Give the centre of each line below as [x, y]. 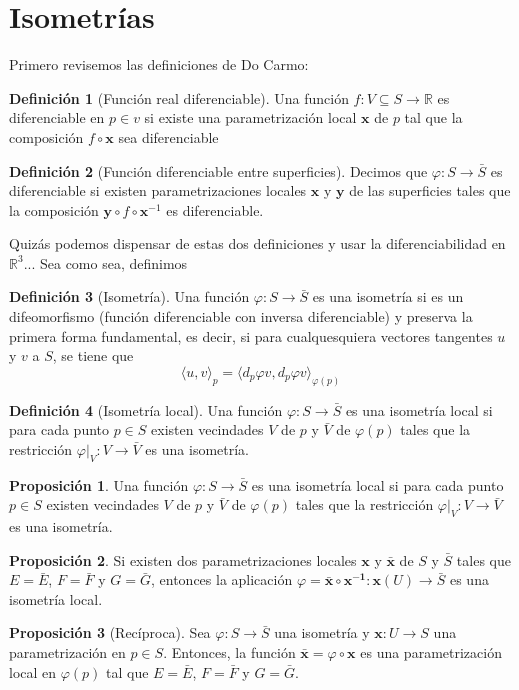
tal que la [433, 117]
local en [33, 671]
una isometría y [322, 632]
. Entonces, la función [229, 652]
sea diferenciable [168, 136]
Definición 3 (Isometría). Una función [129, 296]
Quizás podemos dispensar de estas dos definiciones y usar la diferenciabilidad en [257, 243]
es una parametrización [431, 652]
